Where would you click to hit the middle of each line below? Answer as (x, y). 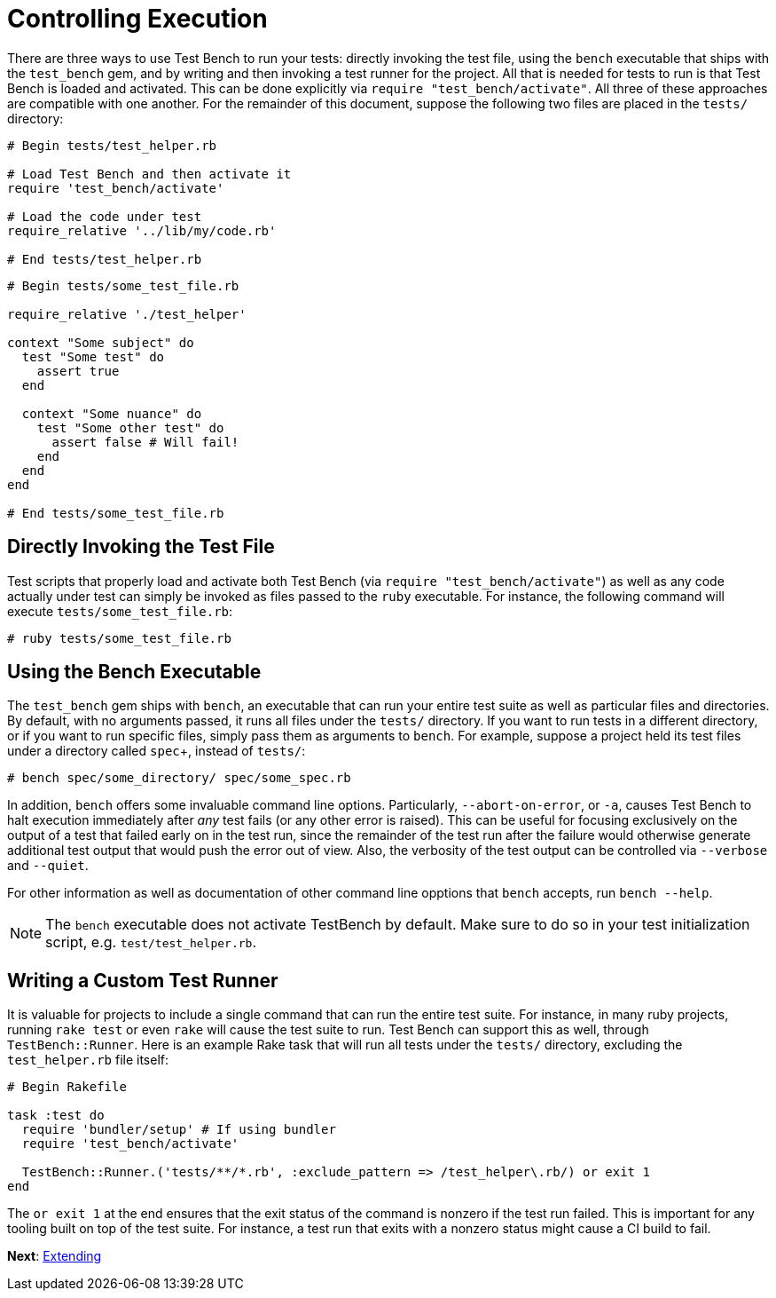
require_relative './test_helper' (127, 314)
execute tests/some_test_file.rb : (120, 611)
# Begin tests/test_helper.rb (112, 145)
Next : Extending (55, 1256)
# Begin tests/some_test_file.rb (123, 285)
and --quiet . (48, 866)
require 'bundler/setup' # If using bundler (179, 1130)
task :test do (56, 1116)
